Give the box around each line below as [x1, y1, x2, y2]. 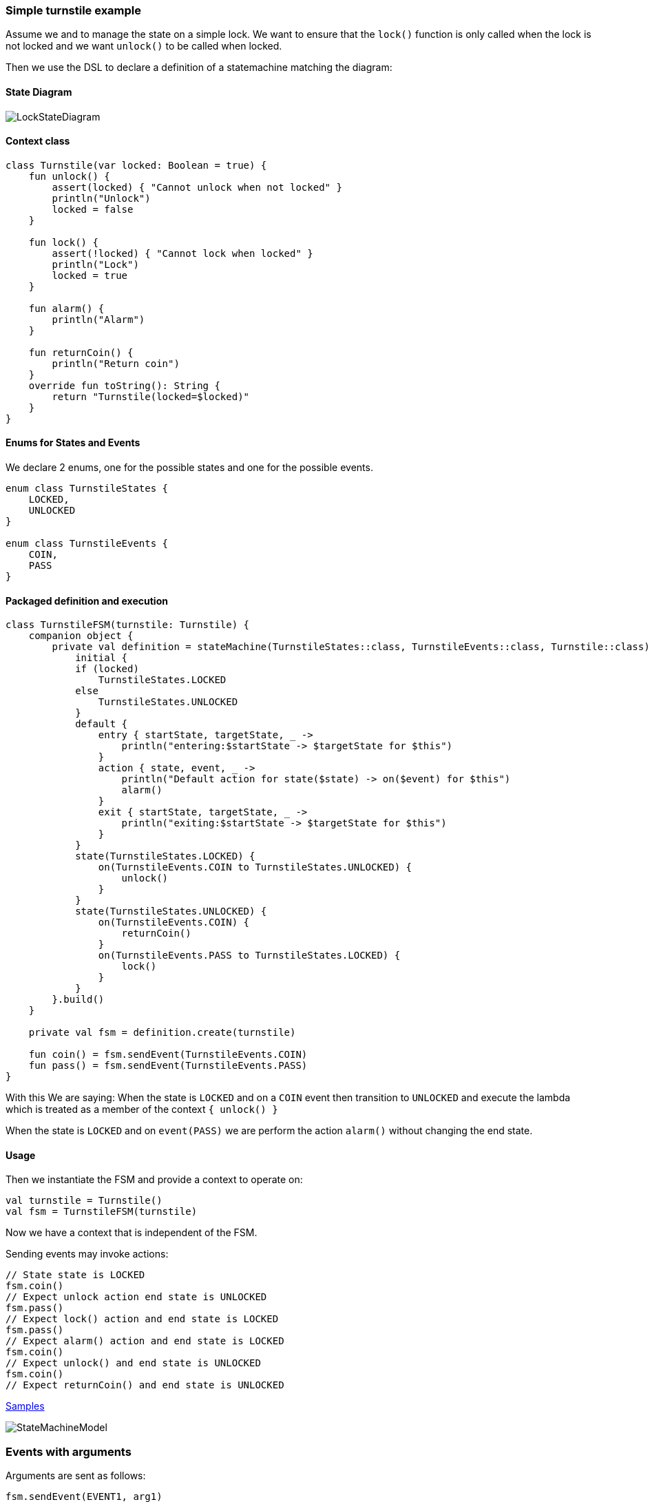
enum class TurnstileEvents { [6, 538, 169, 550]
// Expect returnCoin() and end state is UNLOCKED [6, 1379, 284, 1391]
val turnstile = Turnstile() [6, 1195, 162, 1207]
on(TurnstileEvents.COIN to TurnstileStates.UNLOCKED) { [98, 862, 412, 873]
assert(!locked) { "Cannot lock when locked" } [52, 247, 313, 259]
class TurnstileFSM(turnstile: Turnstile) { [6, 619, 250, 631]
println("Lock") [52, 258, 139, 270]
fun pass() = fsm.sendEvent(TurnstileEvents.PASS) [28, 1060, 308, 1072]
